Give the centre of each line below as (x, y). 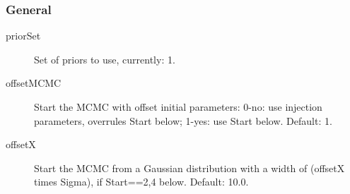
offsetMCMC (34, 83)
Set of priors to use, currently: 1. (105, 59)
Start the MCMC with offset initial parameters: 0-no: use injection (178, 107)
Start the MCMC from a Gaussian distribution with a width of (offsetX (189, 168)
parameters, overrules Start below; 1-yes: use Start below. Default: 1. (183, 120)
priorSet (23, 36)
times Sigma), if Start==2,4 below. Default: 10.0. (141, 182)
